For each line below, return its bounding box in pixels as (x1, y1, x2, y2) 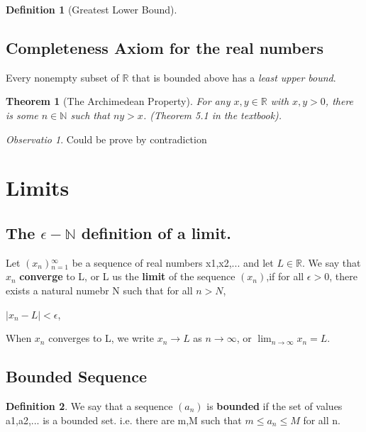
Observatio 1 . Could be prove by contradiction (6, 131, 207, 146)
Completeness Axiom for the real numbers (6, 36, 323, 58)
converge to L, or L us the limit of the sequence (19, 269, 235, 284)
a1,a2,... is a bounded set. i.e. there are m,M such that (6, 412, 242, 427)
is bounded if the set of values (206, 398, 343, 413)
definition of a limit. (81, 221, 231, 243)
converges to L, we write (48, 331, 155, 345)
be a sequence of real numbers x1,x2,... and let (72, 255, 274, 270)
